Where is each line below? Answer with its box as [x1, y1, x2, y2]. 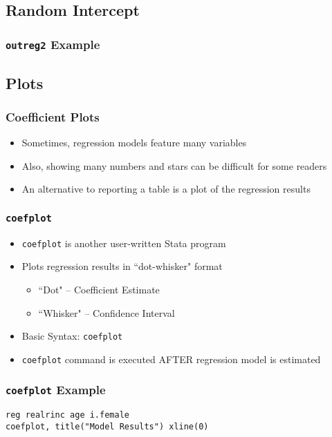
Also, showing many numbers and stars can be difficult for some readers [21, 158, 327, 173]
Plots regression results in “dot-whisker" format [21, 259, 223, 273]
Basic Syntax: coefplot [21, 329, 123, 343]
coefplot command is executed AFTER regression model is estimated [21, 351, 321, 366]
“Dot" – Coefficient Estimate [38, 282, 160, 296]
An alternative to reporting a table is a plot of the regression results [21, 182, 311, 196]
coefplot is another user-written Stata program [21, 235, 226, 250]
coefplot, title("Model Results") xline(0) [6, 421, 209, 431]
